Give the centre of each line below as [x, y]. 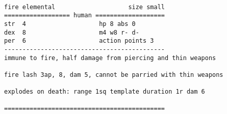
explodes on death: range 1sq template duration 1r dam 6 [105, 92]
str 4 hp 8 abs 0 [70, 24]
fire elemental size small [84, 7]
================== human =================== [84, 16]
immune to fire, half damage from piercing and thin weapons [110, 58]
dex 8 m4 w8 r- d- [72, 32]
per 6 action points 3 [79, 41]
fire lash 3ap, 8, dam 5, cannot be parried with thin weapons [114, 75]
